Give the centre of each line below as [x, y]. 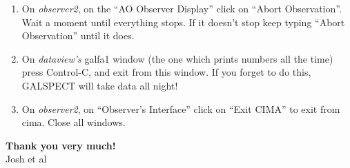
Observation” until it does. [78, 35]
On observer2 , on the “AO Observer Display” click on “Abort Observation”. [182, 8]
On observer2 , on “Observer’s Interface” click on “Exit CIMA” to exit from [181, 108]
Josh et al [26, 159]
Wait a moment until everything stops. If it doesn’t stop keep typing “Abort [183, 22]
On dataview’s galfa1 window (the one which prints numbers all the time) [177, 58]
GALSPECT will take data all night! [100, 85]
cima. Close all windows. [74, 122]
